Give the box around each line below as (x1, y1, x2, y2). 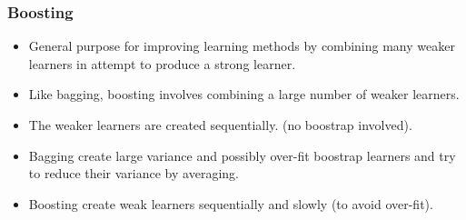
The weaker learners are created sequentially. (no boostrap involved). (28, 115, 412, 134)
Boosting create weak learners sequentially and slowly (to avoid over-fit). (28, 194, 433, 213)
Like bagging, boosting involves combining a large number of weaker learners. (28, 85, 460, 104)
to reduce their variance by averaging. (28, 164, 239, 183)
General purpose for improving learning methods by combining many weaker (28, 36, 455, 55)
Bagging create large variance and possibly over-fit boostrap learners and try (28, 145, 456, 165)
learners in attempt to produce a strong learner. (28, 54, 296, 73)
